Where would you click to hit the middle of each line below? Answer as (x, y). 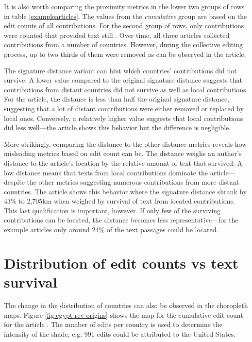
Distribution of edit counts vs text (121, 263)
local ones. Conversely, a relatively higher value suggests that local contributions (124, 118)
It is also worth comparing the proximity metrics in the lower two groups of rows (124, 6)
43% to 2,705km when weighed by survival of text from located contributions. (119, 201)
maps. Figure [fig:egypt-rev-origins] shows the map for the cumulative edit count (124, 315)
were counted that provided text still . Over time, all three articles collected (117, 35)
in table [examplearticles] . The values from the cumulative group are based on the (126, 16)
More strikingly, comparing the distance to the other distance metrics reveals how (126, 144)
